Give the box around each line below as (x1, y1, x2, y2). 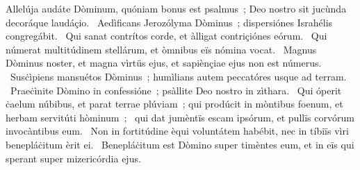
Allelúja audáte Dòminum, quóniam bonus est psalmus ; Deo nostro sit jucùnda (6, 1, 347, 15)
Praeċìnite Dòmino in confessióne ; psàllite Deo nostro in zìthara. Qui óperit (10, 83, 342, 97)
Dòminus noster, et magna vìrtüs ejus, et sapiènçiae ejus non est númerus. (6, 56, 322, 70)
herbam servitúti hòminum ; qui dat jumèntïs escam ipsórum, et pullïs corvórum (6, 110, 354, 124)
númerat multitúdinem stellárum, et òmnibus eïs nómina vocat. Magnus (6, 42, 317, 56)
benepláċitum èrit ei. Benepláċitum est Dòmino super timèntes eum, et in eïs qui (6, 137, 354, 151)
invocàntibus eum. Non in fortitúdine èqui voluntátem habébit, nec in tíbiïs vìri (6, 124, 349, 138)
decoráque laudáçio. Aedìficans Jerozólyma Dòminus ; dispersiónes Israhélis (6, 15, 333, 29)
